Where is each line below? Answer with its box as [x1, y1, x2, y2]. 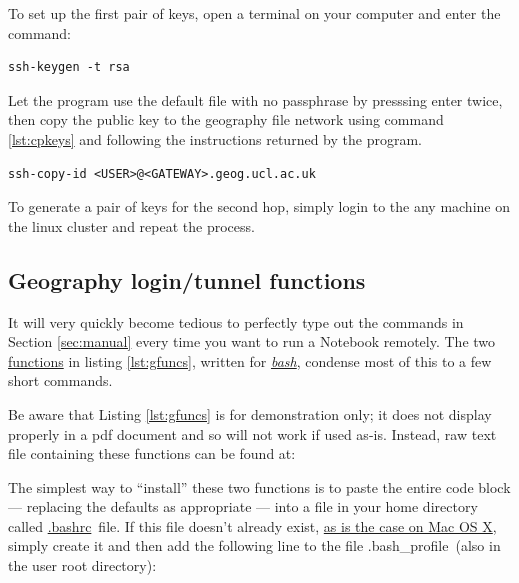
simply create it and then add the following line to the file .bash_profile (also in [8, 535, 501, 556]
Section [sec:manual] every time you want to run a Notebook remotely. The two [8, 331, 496, 352]
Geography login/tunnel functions [8, 264, 366, 295]
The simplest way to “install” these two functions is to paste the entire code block [8, 476, 511, 497]
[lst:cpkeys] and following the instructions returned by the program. [8, 128, 422, 149]
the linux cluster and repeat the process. [8, 215, 255, 236]
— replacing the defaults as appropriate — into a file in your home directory [8, 496, 478, 517]
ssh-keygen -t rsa [8, 60, 130, 75]
